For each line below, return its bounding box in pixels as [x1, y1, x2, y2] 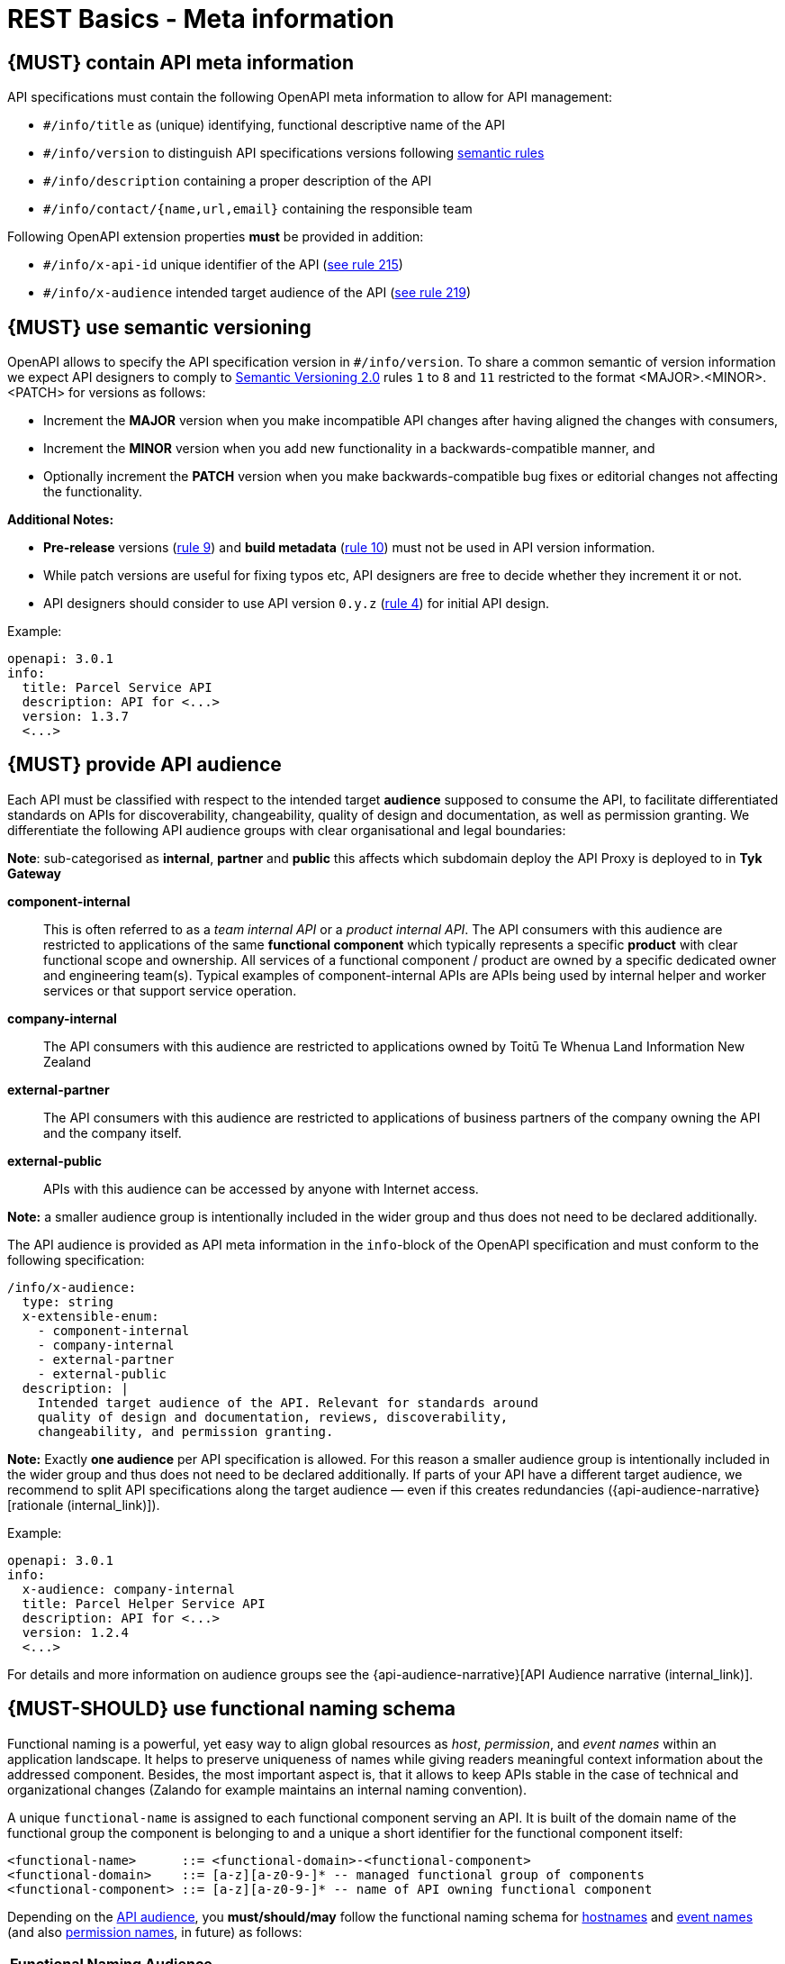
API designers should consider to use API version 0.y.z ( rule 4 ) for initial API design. [43, 596, 549, 612]
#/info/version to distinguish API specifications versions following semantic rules [43, 145, 545, 161]
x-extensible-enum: [22, 1308, 159, 1323]
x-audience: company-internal [22, 1581, 235, 1596]
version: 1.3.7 [22, 709, 129, 724]
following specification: [7, 1251, 145, 1268]
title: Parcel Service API [22, 680, 212, 696]
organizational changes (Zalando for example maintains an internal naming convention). [7, 1781, 528, 1797]
